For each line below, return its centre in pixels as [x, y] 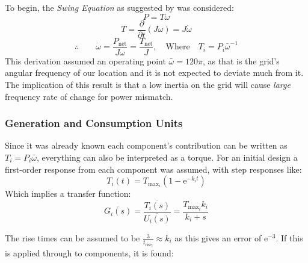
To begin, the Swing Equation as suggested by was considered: [119, 7]
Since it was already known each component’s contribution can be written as [146, 145]
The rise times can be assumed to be [72, 238]
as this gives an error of [218, 238]
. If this [289, 238]
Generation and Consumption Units [94, 123]
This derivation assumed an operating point [85, 60]
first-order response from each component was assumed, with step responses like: [153, 169]
